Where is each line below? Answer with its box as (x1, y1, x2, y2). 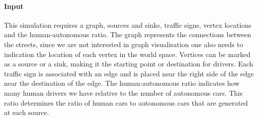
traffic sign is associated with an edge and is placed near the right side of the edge (4, 68, 254, 78)
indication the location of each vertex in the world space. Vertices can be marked (4, 49, 251, 59)
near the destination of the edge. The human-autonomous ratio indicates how (4, 78, 240, 88)
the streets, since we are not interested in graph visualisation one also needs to (4, 39, 243, 49)
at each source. (4, 107, 49, 118)
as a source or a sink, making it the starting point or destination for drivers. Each (4, 59, 254, 69)
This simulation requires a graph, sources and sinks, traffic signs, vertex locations (4, 19, 252, 30)
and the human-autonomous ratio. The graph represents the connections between (4, 29, 252, 40)
